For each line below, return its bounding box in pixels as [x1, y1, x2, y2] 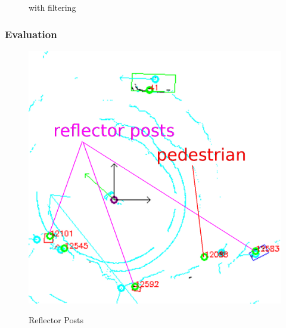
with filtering [29, 1, 76, 13]
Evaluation [5, 26, 57, 41]
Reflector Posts [29, 314, 83, 326]
